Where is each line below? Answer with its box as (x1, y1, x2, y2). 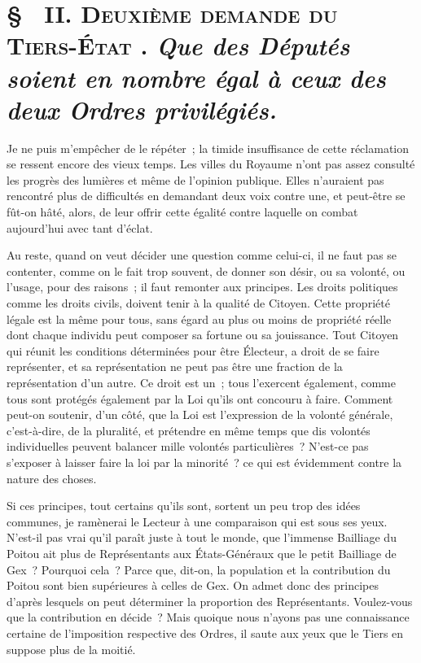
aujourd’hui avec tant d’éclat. (7, 219, 153, 236)
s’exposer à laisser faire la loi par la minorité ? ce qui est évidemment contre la (7, 453, 402, 470)
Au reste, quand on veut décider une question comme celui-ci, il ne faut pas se (7, 246, 397, 264)
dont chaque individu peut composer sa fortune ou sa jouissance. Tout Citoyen (7, 326, 399, 343)
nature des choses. (7, 469, 97, 486)
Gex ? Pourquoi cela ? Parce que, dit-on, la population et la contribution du (7, 560, 391, 578)
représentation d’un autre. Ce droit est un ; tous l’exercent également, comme (7, 374, 396, 390)
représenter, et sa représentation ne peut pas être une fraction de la (7, 358, 343, 375)
